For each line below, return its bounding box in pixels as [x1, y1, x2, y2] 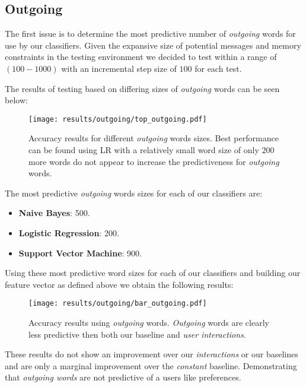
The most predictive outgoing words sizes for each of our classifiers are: [5, 186, 263, 199]
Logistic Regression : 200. [18, 226, 119, 239]
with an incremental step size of [61, 62, 177, 74]
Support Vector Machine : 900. [18, 246, 142, 259]
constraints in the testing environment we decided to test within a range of [5, 50, 277, 63]
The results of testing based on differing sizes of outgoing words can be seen [5, 82, 280, 94]
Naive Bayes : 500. [18, 207, 90, 219]
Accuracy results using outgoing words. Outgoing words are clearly [28, 316, 269, 329]
